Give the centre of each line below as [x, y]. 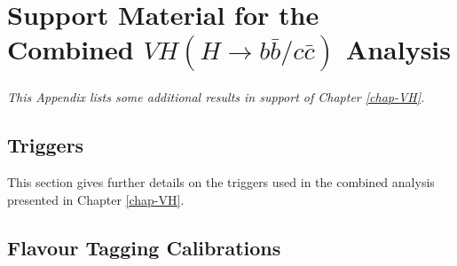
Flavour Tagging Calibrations [144, 247]
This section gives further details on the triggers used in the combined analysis [221, 181]
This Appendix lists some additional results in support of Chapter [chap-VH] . [216, 97]
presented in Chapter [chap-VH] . [96, 199]
